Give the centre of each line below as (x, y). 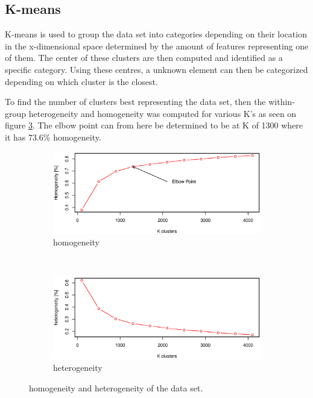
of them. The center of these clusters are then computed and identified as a (144, 58)
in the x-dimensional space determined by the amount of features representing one (157, 46)
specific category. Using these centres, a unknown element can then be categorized (156, 69)
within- (282, 102)
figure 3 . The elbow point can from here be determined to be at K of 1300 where (154, 125)
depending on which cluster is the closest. (81, 81)
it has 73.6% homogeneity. (53, 137)
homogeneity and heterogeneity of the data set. (116, 387)
